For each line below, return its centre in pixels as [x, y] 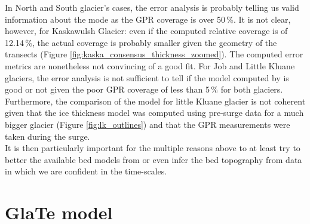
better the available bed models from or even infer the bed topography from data [154, 159]
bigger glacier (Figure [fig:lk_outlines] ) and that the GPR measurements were [148, 124]
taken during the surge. [47, 136]
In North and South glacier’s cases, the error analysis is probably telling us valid [152, 7]
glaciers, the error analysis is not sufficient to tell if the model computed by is [147, 77]
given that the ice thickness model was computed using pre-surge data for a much [154, 113]
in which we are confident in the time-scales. [86, 171]
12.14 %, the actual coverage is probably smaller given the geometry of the [141, 42]
